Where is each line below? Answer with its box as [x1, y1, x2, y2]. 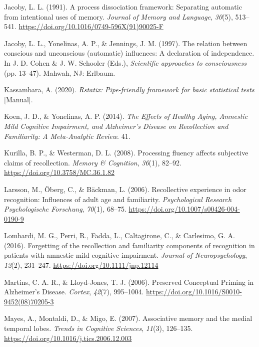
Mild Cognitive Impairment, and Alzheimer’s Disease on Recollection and [4, 120, 228, 131]
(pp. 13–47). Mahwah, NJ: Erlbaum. [4, 67, 115, 78]
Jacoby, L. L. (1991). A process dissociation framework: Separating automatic [4, 2, 242, 12]
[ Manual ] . [4, 94, 33, 104]
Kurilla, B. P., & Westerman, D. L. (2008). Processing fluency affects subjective [4, 147, 248, 158]
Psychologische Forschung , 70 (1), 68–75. [4, 204, 126, 214]
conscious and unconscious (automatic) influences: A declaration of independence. [4, 48, 254, 58]
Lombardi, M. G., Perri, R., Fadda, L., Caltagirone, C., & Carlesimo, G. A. [4, 230, 235, 241]
